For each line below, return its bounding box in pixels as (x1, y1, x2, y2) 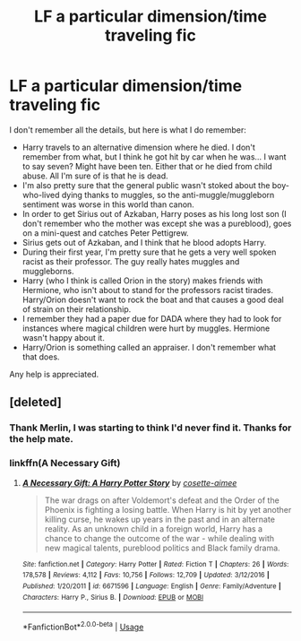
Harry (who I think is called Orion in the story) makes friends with (21, 275, 263, 286)
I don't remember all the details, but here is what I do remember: (9, 124, 246, 135)
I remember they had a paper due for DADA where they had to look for (21, 313, 282, 324)
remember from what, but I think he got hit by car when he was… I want (21, 151, 287, 162)
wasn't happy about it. (21, 332, 105, 342)
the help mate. (9, 433, 73, 446)
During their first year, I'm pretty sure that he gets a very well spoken (21, 247, 277, 257)
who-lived (21, 189, 60, 200)
